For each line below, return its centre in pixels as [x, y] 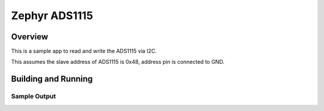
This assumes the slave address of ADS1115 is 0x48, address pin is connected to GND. [118, 62]
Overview [30, 37]
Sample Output [34, 97]
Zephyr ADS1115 [52, 16]
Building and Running [52, 79]
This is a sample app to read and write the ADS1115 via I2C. [84, 51]
